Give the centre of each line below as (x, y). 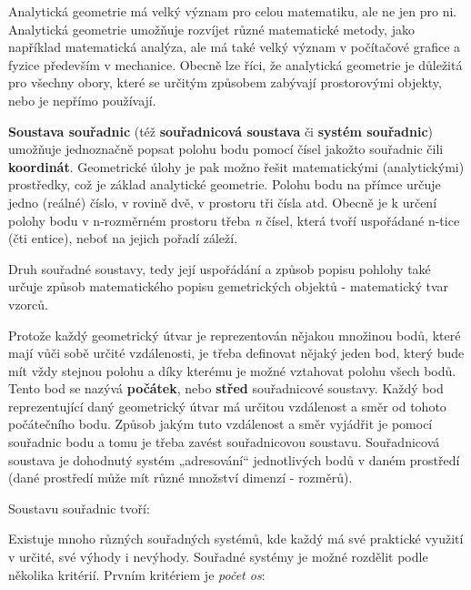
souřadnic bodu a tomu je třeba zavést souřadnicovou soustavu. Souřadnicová (224, 442)
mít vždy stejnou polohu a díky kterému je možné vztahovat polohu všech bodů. (232, 370)
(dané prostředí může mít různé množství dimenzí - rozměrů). (180, 478)
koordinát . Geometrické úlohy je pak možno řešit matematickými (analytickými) (236, 166)
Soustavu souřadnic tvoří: (79, 508)
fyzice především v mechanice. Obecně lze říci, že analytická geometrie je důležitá (235, 64)
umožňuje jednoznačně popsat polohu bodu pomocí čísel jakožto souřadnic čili (226, 149)
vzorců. (28, 304)
